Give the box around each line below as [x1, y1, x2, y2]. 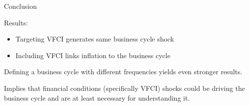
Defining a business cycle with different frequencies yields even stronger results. [4, 66, 243, 77]
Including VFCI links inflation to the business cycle [15, 50, 170, 60]
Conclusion [4, 1, 37, 11]
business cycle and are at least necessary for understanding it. [4, 92, 190, 103]
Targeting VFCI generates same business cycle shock [15, 34, 174, 44]
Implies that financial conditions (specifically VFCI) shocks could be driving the [4, 83, 245, 93]
